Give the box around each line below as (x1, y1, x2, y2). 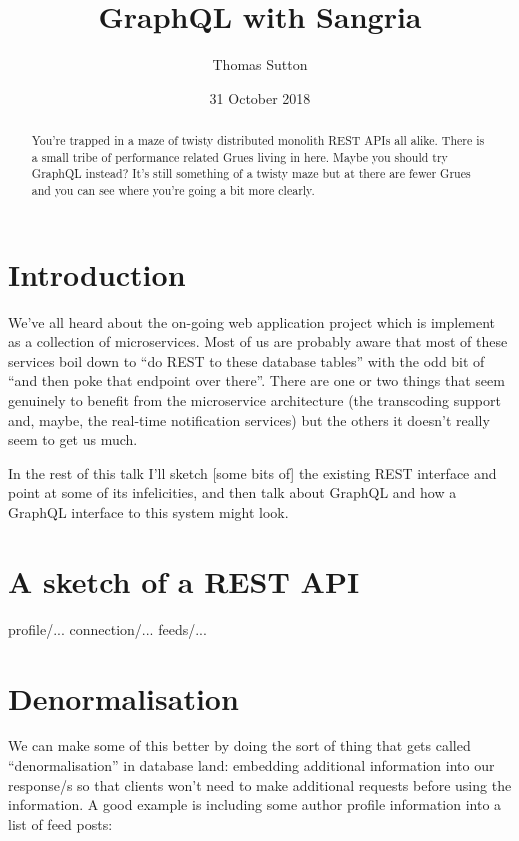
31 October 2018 (209, 87, 311, 108)
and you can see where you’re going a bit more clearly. (31, 182, 315, 199)
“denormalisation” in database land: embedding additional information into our (8, 755, 495, 776)
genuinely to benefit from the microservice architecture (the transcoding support (8, 390, 501, 411)
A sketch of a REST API (8, 560, 360, 601)
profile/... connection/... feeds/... (8, 618, 207, 639)
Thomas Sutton (212, 54, 308, 75)
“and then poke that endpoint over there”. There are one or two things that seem (8, 370, 505, 391)
